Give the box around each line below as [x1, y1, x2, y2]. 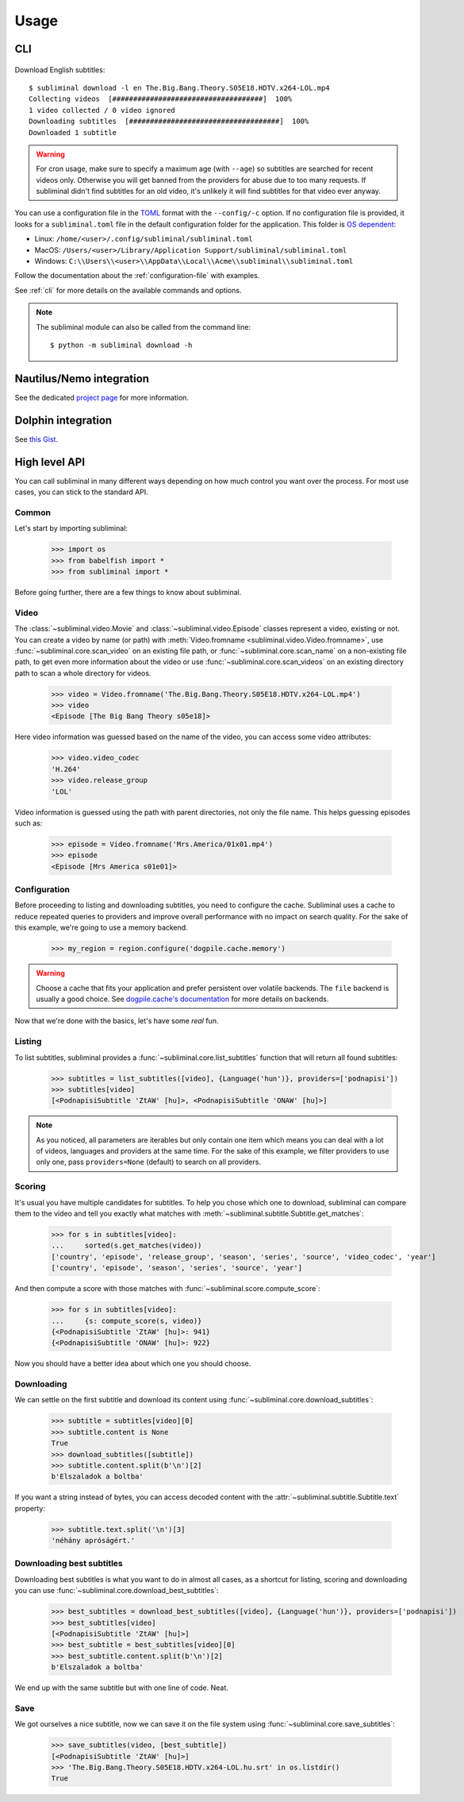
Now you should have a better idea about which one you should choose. [14, 1359, 251, 1368]
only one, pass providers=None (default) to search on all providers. [36, 1157, 262, 1167]
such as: [14, 818, 43, 828]
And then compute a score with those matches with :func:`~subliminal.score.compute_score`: [14, 1284, 320, 1293]
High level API [14, 455, 86, 469]
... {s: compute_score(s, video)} [51, 1316, 202, 1325]
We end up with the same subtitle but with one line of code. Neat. [14, 1683, 229, 1692]
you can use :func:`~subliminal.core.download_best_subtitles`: [14, 1586, 219, 1595]
